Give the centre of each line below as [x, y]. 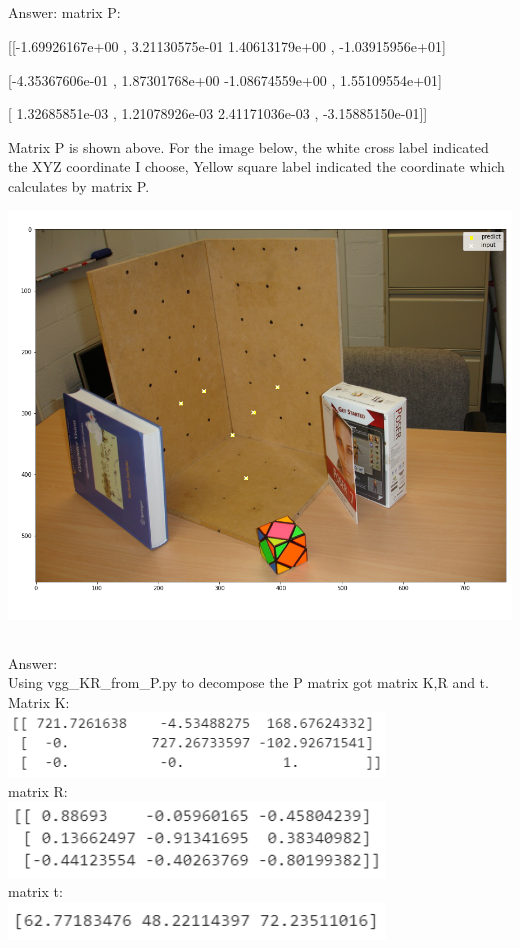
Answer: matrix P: [64, 12]
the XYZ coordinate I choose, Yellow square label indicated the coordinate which [256, 166]
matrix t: [35, 891]
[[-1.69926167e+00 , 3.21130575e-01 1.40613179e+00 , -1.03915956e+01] [227, 45]
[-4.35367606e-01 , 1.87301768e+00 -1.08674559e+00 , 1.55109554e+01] [225, 79]
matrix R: [38, 791]
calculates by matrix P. [79, 185]
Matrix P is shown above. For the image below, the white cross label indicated [248, 146]
